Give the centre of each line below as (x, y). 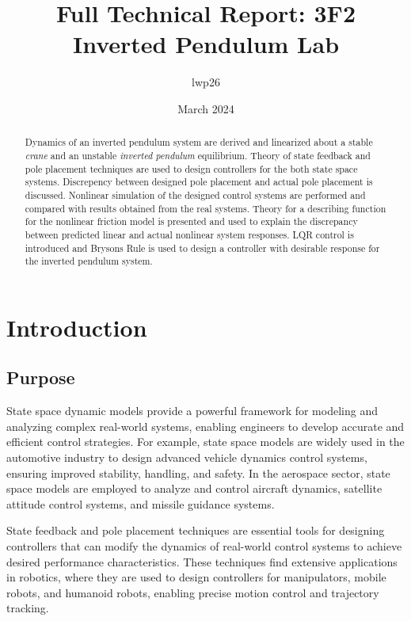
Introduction (77, 327)
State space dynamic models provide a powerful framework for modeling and (192, 411)
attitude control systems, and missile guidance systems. (141, 503)
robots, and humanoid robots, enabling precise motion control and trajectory (193, 592)
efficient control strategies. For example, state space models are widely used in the (205, 442)
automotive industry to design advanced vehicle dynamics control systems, (187, 457)
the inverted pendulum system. (89, 261)
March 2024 (206, 108)
